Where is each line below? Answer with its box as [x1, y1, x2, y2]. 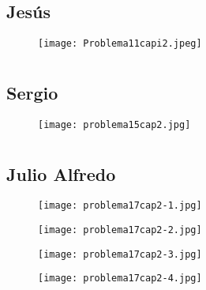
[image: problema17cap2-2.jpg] [38, 224, 202, 235]
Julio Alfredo [6, 161, 116, 186]
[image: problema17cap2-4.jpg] [38, 273, 202, 284]
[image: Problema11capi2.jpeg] [38, 38, 202, 49]
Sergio [6, 80, 58, 104]
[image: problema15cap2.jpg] [38, 119, 191, 130]
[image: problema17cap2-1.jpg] [38, 200, 202, 212]
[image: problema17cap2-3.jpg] [38, 248, 202, 260]
